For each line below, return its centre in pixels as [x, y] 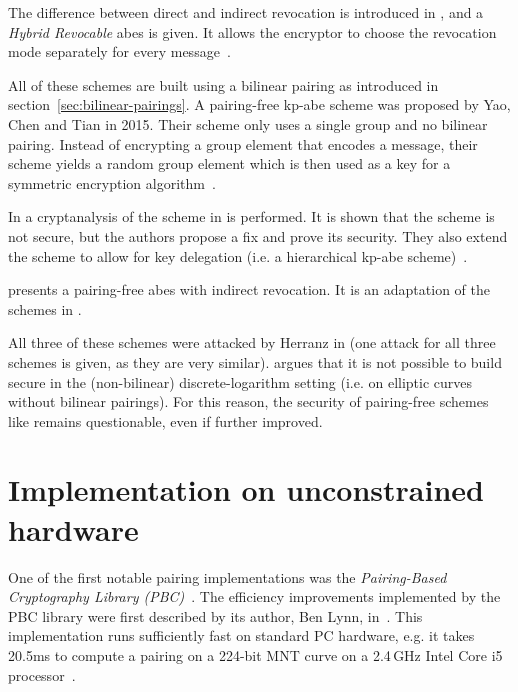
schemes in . [45, 308]
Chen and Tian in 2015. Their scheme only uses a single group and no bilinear [248, 123]
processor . [42, 674]
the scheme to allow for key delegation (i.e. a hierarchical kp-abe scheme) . [238, 255]
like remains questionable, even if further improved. [165, 420]
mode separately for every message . [119, 51]
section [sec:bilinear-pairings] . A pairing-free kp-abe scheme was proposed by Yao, [259, 104]
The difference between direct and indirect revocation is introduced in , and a [246, 12]
